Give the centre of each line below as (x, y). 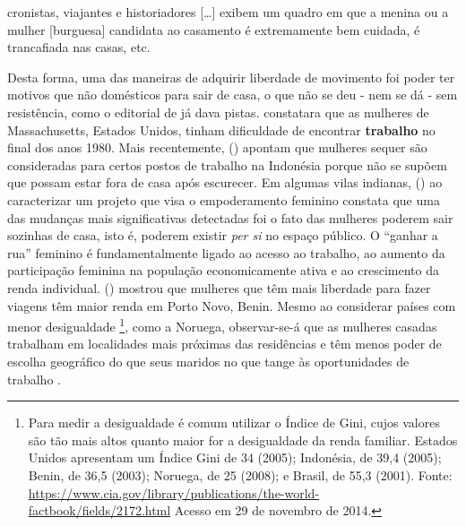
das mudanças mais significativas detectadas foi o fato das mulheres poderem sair (230, 217)
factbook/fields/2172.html (99, 510)
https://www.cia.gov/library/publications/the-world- (174, 492)
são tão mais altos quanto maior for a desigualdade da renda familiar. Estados (243, 440)
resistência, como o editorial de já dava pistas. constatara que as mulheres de (218, 112)
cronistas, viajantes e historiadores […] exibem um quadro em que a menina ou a (228, 12)
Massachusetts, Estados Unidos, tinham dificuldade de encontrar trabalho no (221, 129)
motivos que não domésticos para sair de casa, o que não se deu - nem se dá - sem (233, 95)
